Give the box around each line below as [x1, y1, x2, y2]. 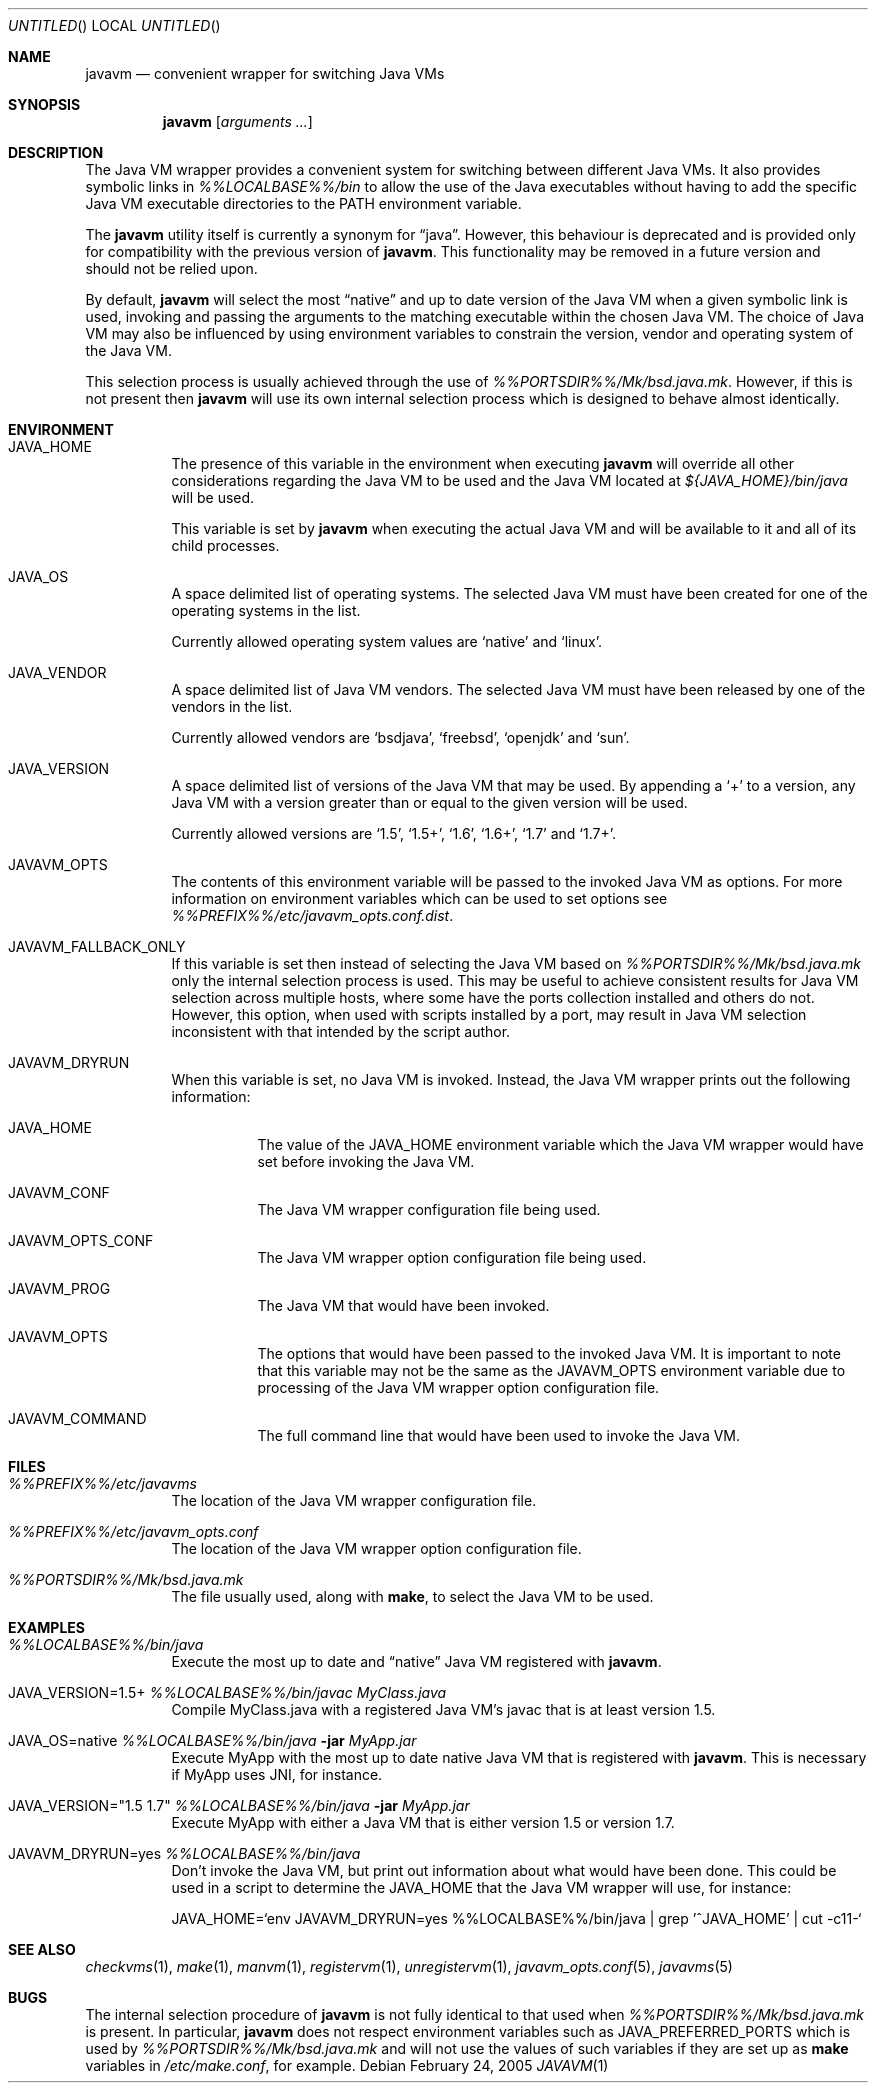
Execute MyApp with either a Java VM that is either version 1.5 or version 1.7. [171, 1814, 675, 1831]
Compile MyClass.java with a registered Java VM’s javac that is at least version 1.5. [171, 1701, 716, 1718]
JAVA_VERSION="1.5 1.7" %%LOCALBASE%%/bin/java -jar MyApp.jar [8, 1797, 470, 1814]
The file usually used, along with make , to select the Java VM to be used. [171, 1588, 654, 1605]
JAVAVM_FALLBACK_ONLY [8, 938, 186, 955]
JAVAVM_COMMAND [8, 1410, 147, 1427]
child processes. [171, 537, 280, 554]
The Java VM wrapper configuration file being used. [257, 1201, 601, 1218]
